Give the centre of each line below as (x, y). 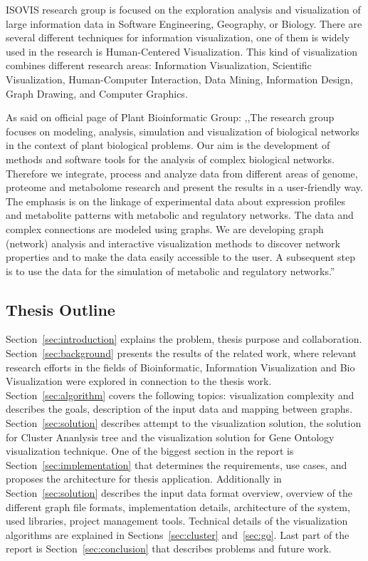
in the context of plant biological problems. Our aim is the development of (168, 145)
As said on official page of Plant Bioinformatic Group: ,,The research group (170, 117)
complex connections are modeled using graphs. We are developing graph (165, 228)
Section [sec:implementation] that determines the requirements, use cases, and (177, 464)
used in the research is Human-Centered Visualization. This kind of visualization (182, 51)
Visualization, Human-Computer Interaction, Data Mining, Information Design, (179, 79)
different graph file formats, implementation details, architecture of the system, (178, 506)
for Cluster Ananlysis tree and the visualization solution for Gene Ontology (170, 437)
